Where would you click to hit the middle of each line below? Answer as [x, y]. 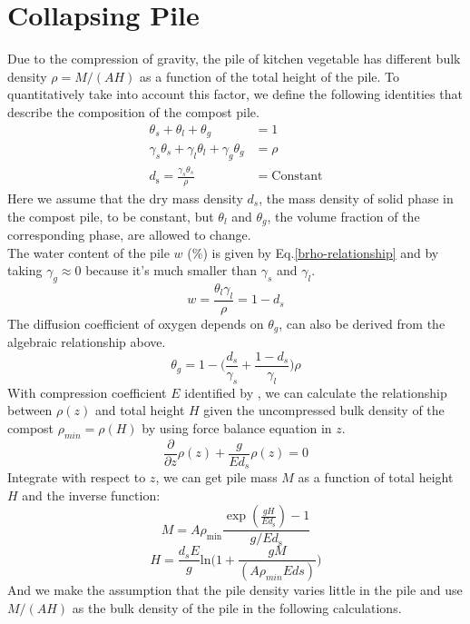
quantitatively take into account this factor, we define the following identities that [235, 94]
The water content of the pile [88, 252]
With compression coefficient [87, 392]
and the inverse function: [91, 495]
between [30, 410]
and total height [140, 410]
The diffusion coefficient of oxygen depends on [136, 323]
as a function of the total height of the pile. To [270, 76]
